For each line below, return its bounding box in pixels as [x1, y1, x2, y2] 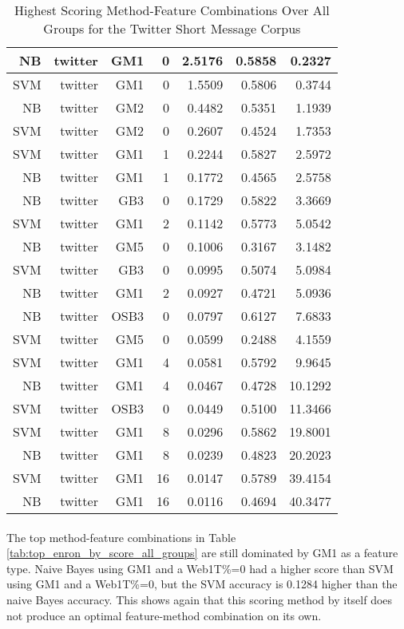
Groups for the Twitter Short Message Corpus [43, 19, 301, 38]
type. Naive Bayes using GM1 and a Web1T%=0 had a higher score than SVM [6, 560, 394, 576]
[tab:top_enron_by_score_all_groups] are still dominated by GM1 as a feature [6, 544, 398, 561]
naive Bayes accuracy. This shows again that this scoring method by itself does [6, 591, 393, 607]
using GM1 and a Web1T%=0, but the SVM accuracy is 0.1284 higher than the [6, 576, 398, 592]
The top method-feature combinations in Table [6, 528, 236, 545]
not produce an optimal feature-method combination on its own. [6, 607, 322, 623]
